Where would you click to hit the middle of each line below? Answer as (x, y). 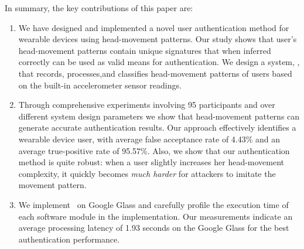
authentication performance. (69, 239)
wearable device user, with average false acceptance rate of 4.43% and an (149, 139)
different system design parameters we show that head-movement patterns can (159, 116)
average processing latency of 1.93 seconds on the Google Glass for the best (154, 228)
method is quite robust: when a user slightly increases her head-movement (151, 162)
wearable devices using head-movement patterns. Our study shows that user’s (158, 39)
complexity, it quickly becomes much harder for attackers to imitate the (147, 173)
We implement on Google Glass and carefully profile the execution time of (153, 204)
